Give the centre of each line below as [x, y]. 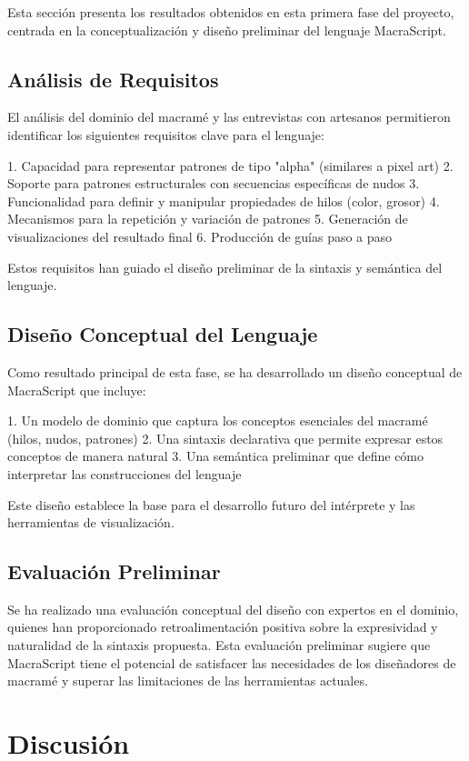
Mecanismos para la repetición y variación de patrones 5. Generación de [208, 219]
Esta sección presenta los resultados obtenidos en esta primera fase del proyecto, [231, 12]
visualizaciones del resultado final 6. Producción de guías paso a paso [200, 236]
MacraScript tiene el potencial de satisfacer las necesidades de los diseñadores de [232, 662]
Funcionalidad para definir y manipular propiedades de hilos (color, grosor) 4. [224, 200]
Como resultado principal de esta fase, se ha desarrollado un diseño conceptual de [235, 371]
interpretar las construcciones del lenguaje [125, 473]
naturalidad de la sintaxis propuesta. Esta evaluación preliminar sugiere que [219, 645]
